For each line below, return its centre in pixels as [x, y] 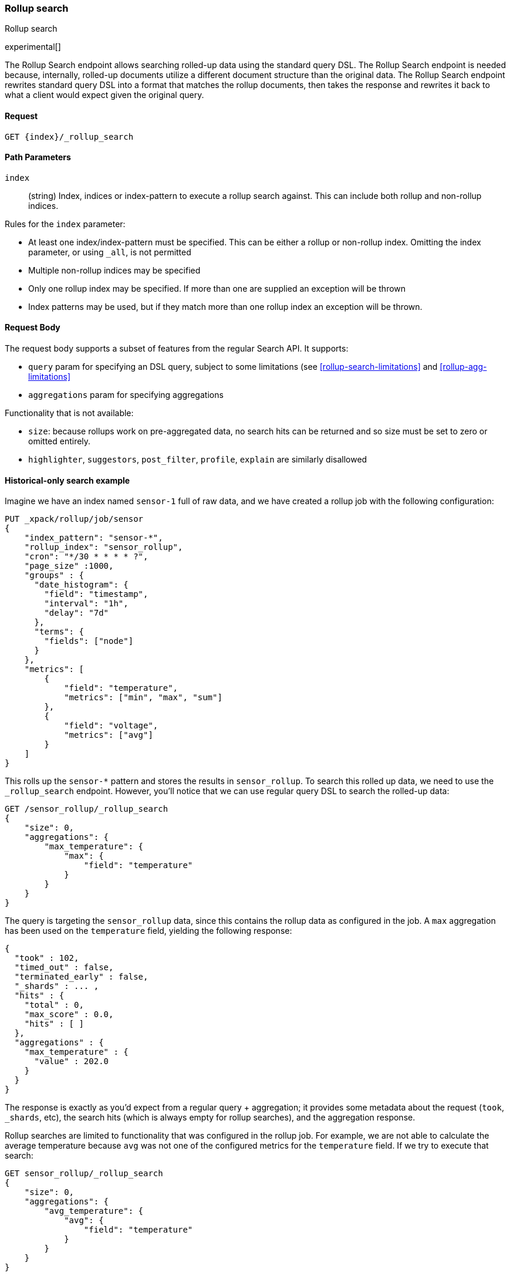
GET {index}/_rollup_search [69, 136]
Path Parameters [38, 157]
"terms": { [59, 632]
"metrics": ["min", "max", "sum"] [143, 698]
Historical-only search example [67, 480]
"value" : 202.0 [72, 1061]
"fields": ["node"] [89, 641]
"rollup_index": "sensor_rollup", [104, 547]
